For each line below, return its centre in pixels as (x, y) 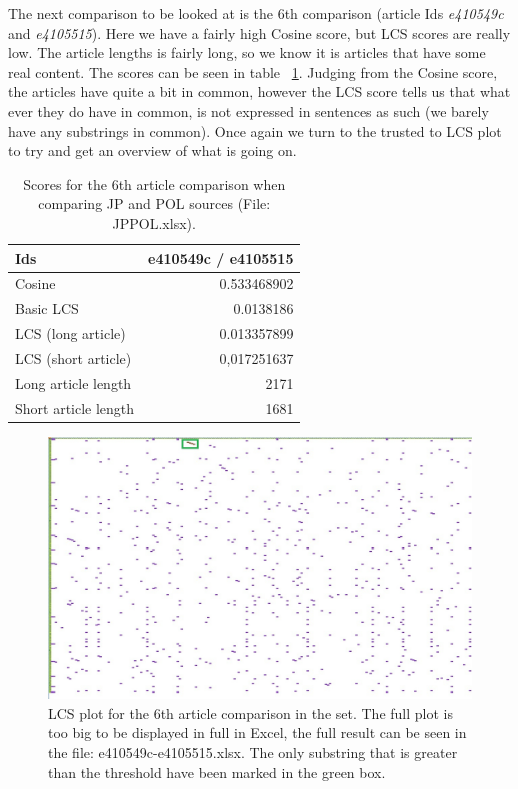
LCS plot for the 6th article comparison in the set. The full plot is (250, 712)
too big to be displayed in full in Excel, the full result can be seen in (257, 732)
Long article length (73, 382)
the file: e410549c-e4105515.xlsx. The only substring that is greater (253, 751)
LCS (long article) (70, 333)
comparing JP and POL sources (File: (154, 203)
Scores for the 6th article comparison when (154, 183)
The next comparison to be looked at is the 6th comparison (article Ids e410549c (256, 13)
